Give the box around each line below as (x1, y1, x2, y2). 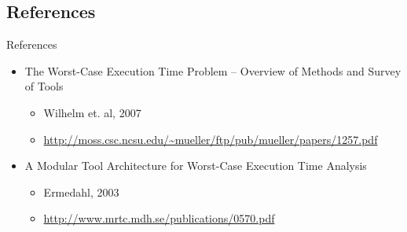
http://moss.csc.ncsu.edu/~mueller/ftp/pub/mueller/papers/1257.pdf (43, 131, 378, 147)
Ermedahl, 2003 (43, 183, 119, 200)
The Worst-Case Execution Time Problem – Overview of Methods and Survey (24, 62, 401, 79)
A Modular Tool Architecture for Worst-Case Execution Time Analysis (24, 157, 367, 174)
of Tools (24, 78, 64, 94)
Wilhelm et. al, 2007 (43, 104, 141, 120)
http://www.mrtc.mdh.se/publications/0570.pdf (43, 210, 275, 226)
